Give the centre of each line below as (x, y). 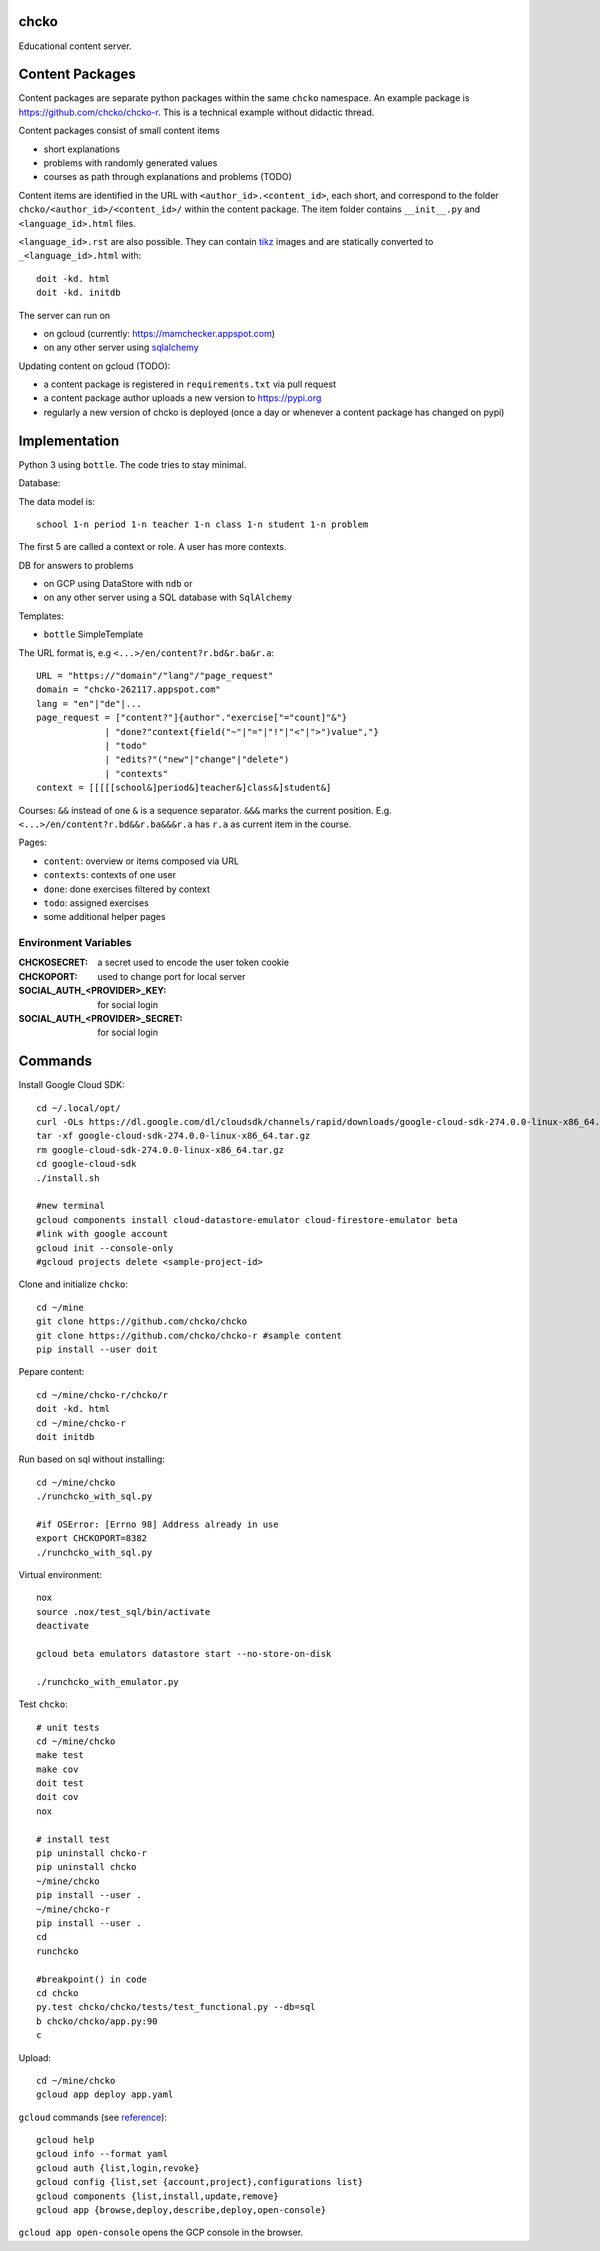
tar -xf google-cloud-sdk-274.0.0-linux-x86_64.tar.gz (173, 1136)
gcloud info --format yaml (102, 2154)
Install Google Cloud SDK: (71, 1085)
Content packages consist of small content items (119, 131)
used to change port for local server (171, 976)
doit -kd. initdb (78, 293)
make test (60, 1755)
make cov (57, 1769)
